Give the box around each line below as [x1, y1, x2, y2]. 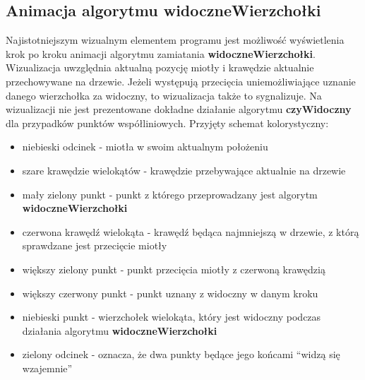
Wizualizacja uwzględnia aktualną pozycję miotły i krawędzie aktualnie [6, 60, 314, 75]
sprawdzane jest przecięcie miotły [22, 238, 167, 253]
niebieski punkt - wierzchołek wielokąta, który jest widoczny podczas [22, 309, 321, 324]
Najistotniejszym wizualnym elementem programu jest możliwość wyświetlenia [6, 32, 345, 47]
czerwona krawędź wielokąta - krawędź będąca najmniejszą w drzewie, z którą [22, 224, 359, 239]
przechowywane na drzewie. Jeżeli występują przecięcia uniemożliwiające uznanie [6, 73, 356, 88]
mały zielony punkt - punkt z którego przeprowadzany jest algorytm [22, 186, 318, 201]
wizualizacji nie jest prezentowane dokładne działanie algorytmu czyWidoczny [6, 102, 352, 117]
